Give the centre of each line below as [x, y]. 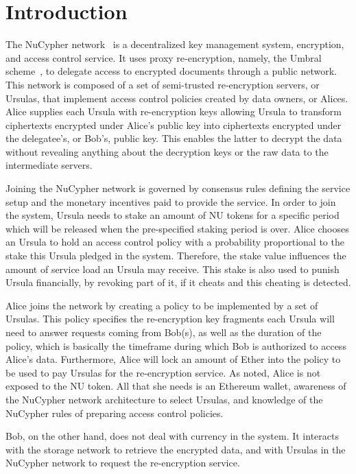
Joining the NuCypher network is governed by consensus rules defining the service [178, 188]
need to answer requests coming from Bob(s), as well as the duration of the [164, 332]
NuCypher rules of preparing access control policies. [115, 413]
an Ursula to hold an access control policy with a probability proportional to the [175, 242]
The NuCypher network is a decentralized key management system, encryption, [175, 44]
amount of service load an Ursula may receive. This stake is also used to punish [173, 269]
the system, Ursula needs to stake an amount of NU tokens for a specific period [173, 215]
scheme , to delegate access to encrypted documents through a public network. [171, 71]
